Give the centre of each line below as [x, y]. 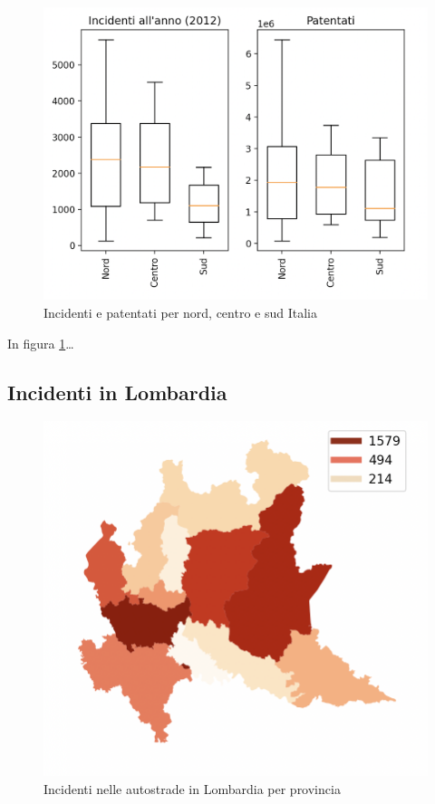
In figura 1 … [41, 343]
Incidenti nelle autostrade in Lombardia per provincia [192, 789]
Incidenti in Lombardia [117, 392]
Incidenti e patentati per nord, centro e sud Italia [180, 312]
